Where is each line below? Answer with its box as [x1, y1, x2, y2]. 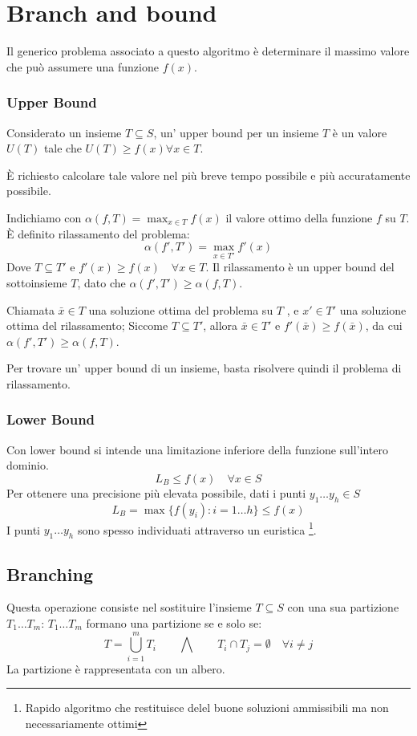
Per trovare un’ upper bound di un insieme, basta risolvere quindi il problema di [6, 360, 402, 376]
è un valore [332, 124, 387, 140]
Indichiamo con [6, 209, 82, 226]
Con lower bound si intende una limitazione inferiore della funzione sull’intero [6, 441, 388, 457]
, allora [203, 317, 238, 334]
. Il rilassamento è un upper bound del [205, 258, 395, 275]
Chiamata [6, 301, 55, 318]
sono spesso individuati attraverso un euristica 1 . [77, 518, 317, 538]
